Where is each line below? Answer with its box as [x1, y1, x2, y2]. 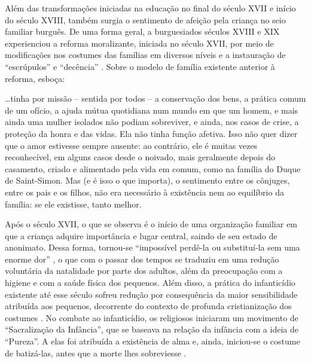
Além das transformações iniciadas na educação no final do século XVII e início [5, 2, 296, 14]
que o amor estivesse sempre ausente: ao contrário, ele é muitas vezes [5, 139, 258, 151]
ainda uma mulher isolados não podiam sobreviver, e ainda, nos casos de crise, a [5, 115, 299, 128]
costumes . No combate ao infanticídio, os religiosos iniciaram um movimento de [5, 311, 298, 324]
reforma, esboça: [5, 72, 65, 84]
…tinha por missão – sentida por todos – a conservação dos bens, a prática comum [5, 92, 306, 105]
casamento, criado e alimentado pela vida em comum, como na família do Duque [5, 162, 301, 175]
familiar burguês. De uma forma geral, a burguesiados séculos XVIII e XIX [5, 25, 280, 38]
